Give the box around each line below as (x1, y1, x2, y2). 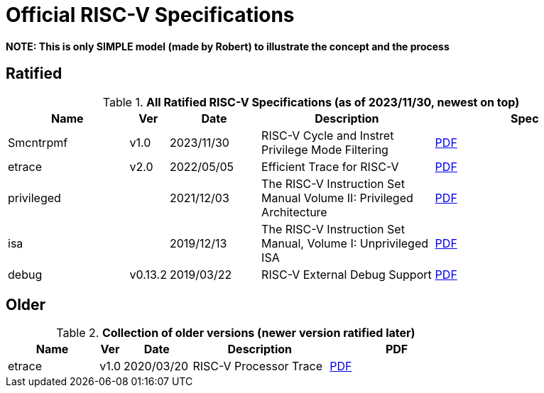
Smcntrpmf (8, 135, 68, 150)
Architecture (261, 204, 327, 219)
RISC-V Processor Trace (192, 359, 322, 374)
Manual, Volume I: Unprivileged (261, 236, 429, 250)
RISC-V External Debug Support (261, 267, 432, 282)
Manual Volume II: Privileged (261, 190, 413, 205)
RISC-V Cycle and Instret (261, 128, 394, 143)
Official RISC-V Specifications (6, 3, 295, 27)
